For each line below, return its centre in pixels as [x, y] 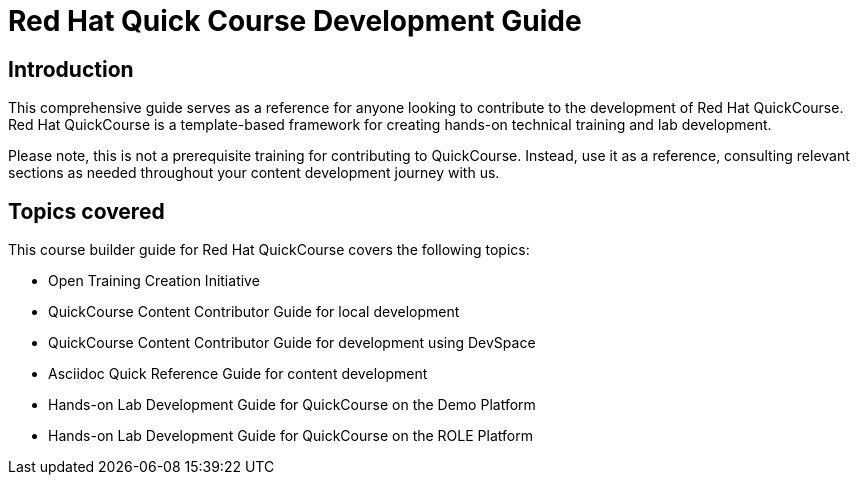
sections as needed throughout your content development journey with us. [254, 173]
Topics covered [86, 211]
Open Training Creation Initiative [154, 281]
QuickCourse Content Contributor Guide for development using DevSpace [292, 343]
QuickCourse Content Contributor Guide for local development [254, 312]
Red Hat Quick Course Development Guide [295, 21]
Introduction [71, 69]
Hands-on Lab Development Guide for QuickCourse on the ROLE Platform [290, 436]
